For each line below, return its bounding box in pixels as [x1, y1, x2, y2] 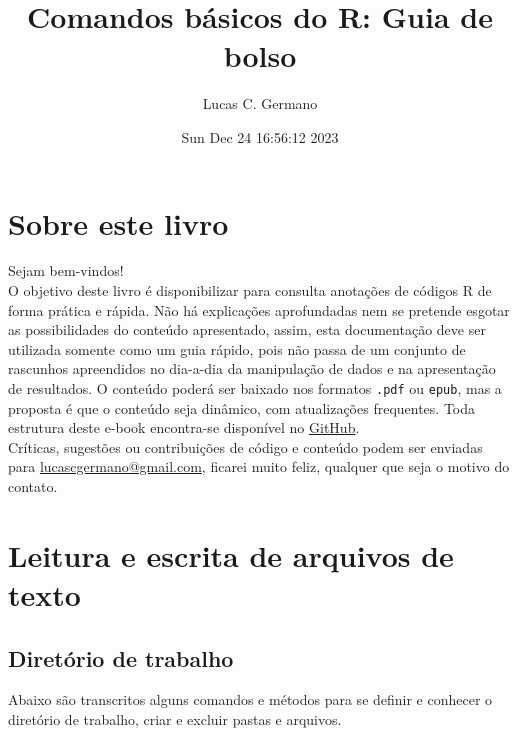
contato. [8, 476, 58, 497]
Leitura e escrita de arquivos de [8, 534, 454, 575]
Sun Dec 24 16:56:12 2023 [181, 126, 339, 147]
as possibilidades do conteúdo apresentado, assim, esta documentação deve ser [8, 319, 486, 340]
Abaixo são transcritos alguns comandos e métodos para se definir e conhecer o [8, 689, 493, 710]
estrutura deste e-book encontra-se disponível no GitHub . [8, 417, 360, 438]
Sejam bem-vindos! [8, 260, 124, 281]
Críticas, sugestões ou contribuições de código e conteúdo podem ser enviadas [8, 436, 483, 457]
